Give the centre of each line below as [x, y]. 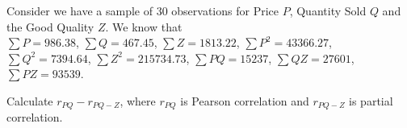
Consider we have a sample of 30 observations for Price [143, 10]
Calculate [30, 100]
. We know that [144, 26]
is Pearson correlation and [245, 100]
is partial [371, 100]
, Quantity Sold [328, 10]
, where [138, 100]
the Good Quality [50, 26]
